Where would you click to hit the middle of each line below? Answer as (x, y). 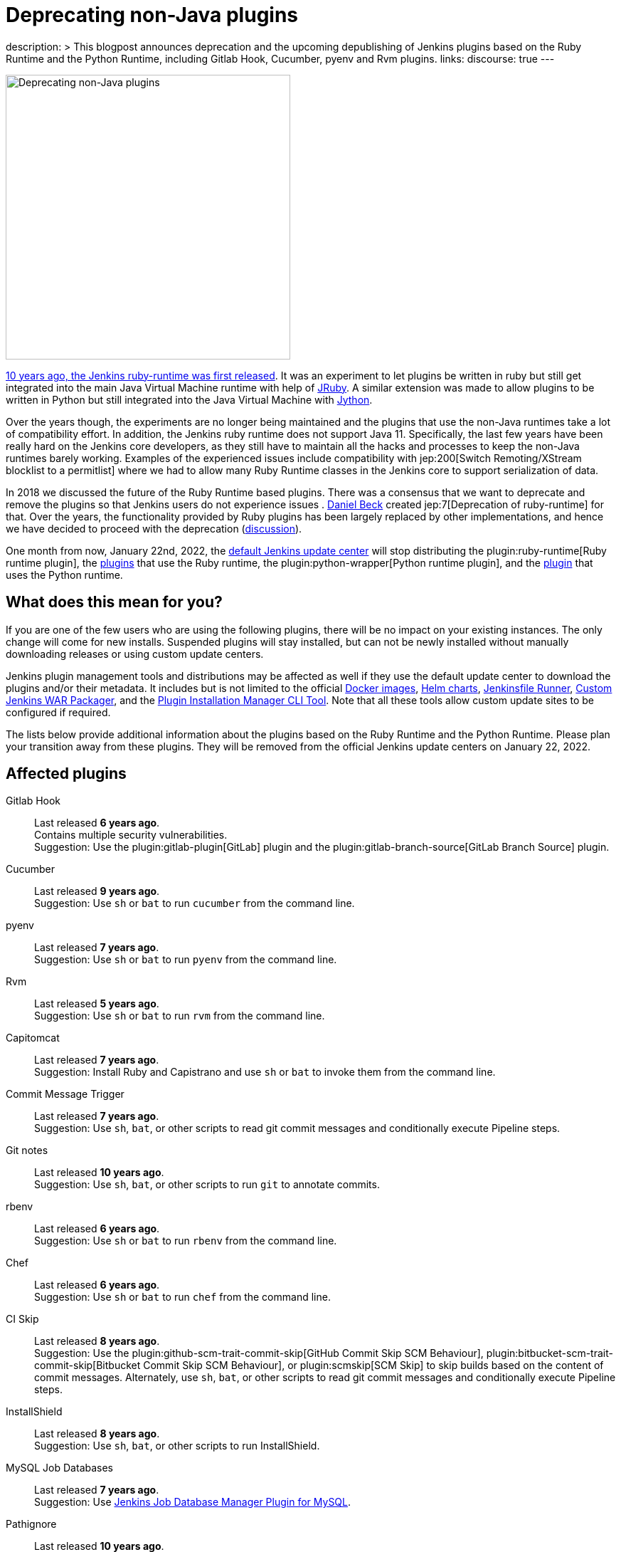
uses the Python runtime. (64, 575)
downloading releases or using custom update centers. (135, 654)
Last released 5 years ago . (97, 1004)
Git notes (27, 1150)
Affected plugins (66, 774)
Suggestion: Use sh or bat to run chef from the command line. (182, 1297)
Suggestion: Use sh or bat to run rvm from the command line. (180, 1016)
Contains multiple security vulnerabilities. (131, 835)
